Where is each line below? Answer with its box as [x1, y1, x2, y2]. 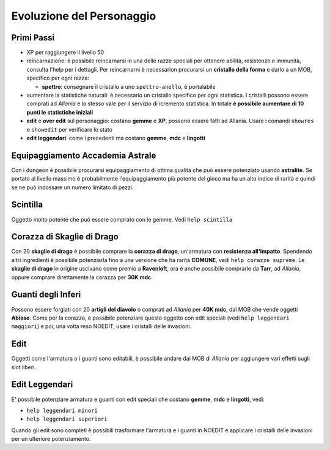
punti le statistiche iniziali [26, 108, 94, 116]
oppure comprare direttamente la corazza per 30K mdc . [11, 273, 153, 281]
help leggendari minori [26, 407, 98, 414]
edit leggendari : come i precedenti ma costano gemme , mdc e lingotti [26, 134, 206, 141]
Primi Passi [11, 32, 55, 43]
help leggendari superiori [26, 416, 108, 422]
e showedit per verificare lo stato [26, 126, 113, 133]
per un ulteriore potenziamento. [11, 435, 91, 443]
